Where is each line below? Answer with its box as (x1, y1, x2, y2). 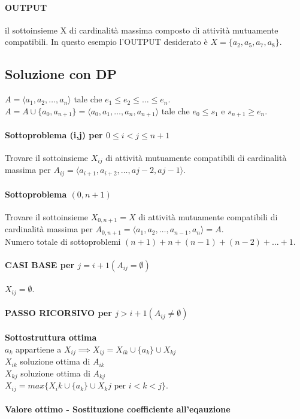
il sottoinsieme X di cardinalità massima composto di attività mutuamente (5, 23, 278, 36)
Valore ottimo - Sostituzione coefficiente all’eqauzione (5, 403, 231, 415)
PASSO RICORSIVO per (5, 306, 112, 319)
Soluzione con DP (5, 65, 117, 83)
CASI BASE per (5, 258, 75, 271)
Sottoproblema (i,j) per (5, 128, 103, 141)
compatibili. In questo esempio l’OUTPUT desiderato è (5, 35, 208, 48)
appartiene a (15, 342, 62, 355)
